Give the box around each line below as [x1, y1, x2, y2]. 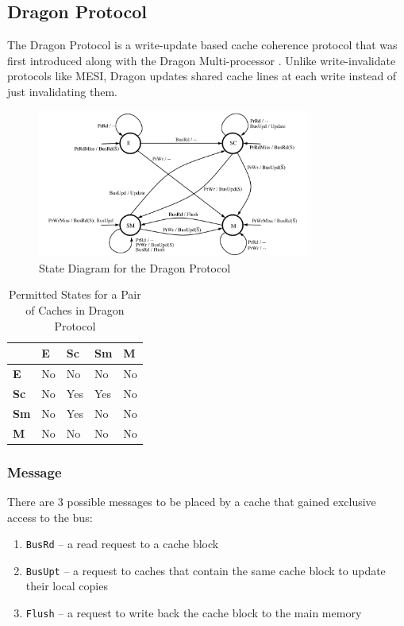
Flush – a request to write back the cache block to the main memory [25, 605, 362, 620]
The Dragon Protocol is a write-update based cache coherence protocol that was [7, 37, 398, 53]
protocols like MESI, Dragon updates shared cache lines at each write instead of [7, 68, 397, 84]
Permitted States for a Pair [9, 286, 141, 303]
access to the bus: [7, 508, 93, 525]
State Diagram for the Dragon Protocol [39, 259, 231, 276]
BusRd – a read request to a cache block [25, 535, 219, 552]
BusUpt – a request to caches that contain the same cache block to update [25, 562, 386, 578]
